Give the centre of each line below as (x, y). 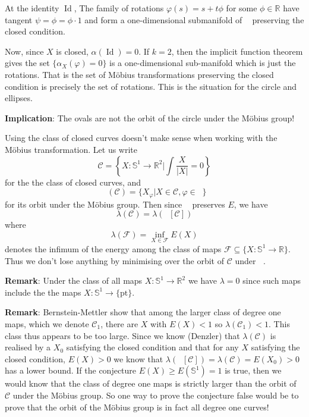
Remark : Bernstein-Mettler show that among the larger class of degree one (143, 312)
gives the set (27, 63)
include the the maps (43, 292)
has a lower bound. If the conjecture (71, 370)
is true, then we (253, 370)
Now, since (24, 51)
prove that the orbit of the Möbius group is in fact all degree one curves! (137, 407)
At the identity (32, 8)
